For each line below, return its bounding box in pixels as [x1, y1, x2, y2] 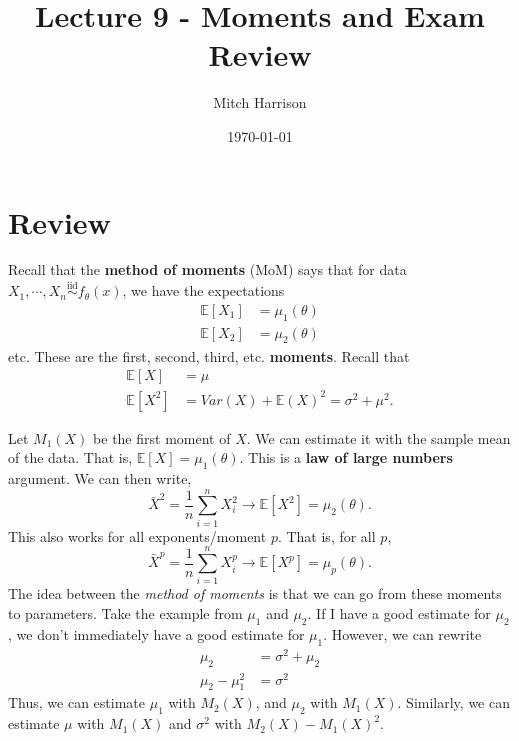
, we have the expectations [122, 280, 285, 301]
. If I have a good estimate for [307, 603, 491, 624]
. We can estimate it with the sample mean [246, 427, 511, 448]
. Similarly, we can [397, 692, 510, 713]
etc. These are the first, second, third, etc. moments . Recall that [8, 345, 410, 366]
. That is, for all [277, 525, 376, 546]
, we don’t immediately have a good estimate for [8, 623, 305, 644]
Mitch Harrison [213, 92, 307, 113]
